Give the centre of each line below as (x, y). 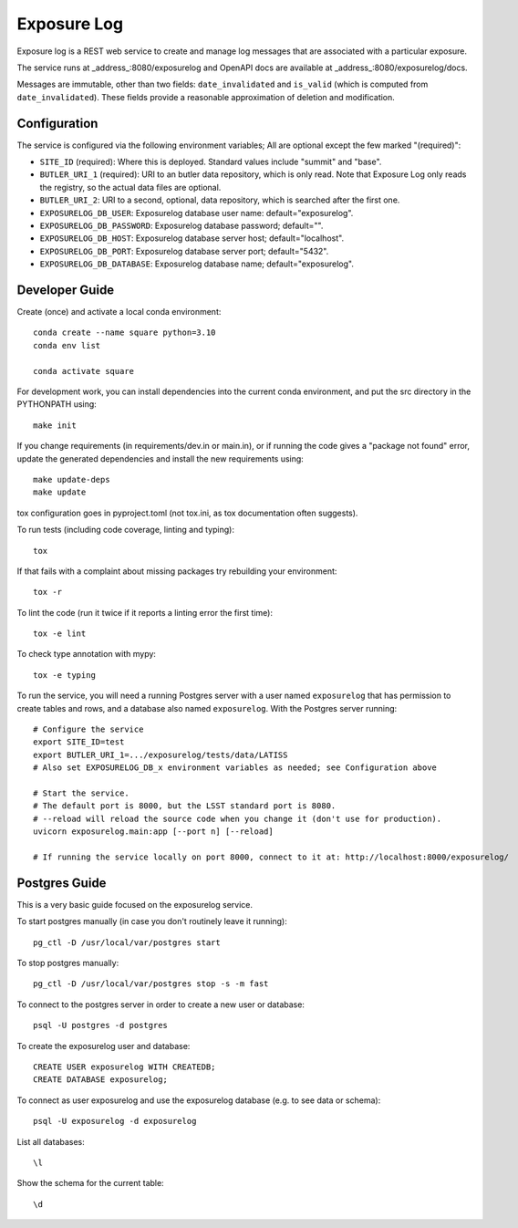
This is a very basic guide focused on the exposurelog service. (135, 904)
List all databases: (51, 1141)
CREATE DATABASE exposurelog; (101, 1080)
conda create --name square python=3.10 (124, 333)
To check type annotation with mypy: (87, 654)
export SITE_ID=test (79, 742)
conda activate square (84, 371)
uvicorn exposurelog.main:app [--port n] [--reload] (153, 832)
